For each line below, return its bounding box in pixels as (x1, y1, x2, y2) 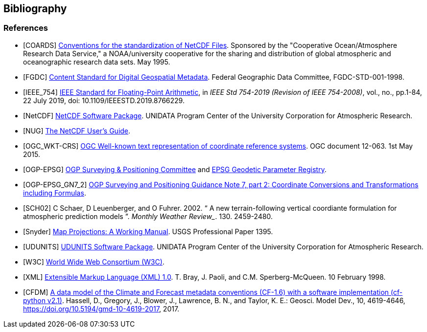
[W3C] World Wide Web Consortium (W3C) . (23, 257, 165, 266)
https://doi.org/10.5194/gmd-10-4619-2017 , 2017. (23, 304, 180, 313)
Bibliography (3, 2, 67, 15)
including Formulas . (23, 188, 86, 197)
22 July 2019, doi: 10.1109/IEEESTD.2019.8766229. (23, 96, 185, 105)
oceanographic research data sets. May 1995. (23, 57, 170, 66)
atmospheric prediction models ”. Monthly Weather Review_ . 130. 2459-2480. (23, 212, 273, 221)
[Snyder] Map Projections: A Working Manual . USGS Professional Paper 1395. (23, 227, 273, 236)
